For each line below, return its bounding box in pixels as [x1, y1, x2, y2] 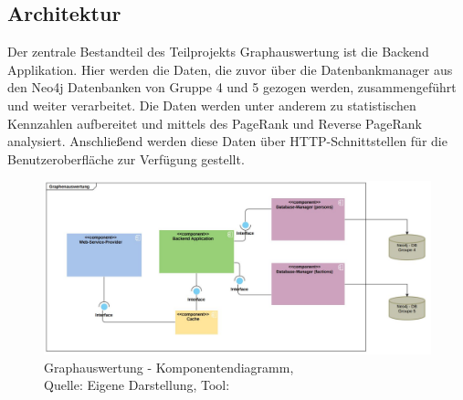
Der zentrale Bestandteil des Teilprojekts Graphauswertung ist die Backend [7, 42, 429, 61]
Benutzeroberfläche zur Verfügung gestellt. [7, 149, 245, 168]
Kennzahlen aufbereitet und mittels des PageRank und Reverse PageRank [7, 113, 422, 132]
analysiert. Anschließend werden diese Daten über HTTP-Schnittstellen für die [7, 132, 447, 151]
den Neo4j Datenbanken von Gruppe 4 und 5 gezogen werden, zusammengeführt [7, 78, 457, 97]
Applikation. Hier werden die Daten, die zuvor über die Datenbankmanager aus [7, 59, 453, 79]
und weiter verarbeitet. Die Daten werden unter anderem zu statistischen [7, 95, 416, 114]
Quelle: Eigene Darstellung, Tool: [44, 375, 230, 395]
